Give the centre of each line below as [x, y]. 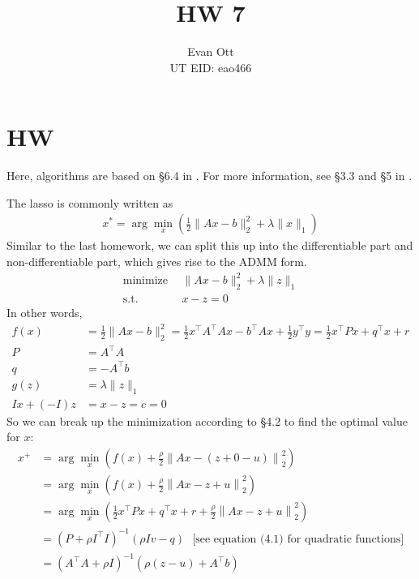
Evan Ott [211, 51]
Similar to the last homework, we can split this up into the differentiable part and [210, 245]
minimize [145, 281]
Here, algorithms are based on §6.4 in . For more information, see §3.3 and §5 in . [209, 176]
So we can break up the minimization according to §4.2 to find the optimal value [207, 420]
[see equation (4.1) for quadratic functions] [298, 539]
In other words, [45, 313]
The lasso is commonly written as [90, 202]
